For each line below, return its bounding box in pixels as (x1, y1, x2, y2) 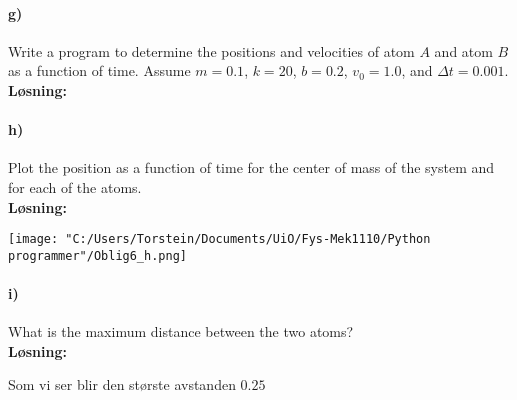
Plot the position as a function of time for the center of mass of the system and (8, 157, 495, 178)
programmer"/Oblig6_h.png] (8, 248, 187, 263)
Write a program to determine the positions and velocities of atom (8, 40, 415, 61)
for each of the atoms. (8, 176, 142, 197)
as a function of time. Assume (8, 60, 191, 81)
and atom (434, 40, 493, 61)
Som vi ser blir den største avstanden (8, 374, 236, 395)
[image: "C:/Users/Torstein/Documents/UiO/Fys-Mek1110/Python (8, 232, 431, 247)
